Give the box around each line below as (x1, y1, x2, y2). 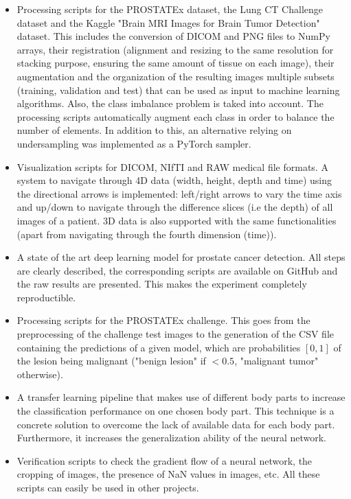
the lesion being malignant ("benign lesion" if (16, 353, 206, 368)
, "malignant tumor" (234, 353, 319, 368)
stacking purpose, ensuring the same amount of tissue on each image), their (16, 56, 335, 70)
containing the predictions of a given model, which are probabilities (16, 340, 301, 354)
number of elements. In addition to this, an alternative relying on (16, 123, 292, 137)
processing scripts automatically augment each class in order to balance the (16, 109, 335, 124)
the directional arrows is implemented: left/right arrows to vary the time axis (16, 186, 342, 200)
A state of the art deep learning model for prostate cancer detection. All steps (16, 250, 346, 264)
